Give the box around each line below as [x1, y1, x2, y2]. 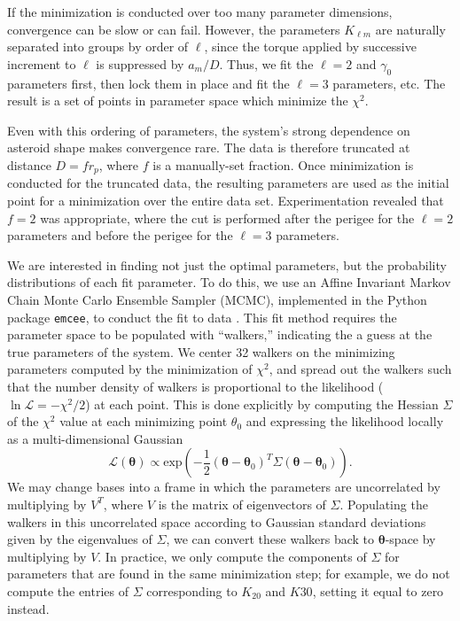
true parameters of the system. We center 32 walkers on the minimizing [7, 342, 395, 361]
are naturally [375, 19, 446, 38]
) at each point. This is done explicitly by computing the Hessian [85, 394, 439, 413]
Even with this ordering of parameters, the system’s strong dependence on [7, 120, 410, 139]
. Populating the [339, 494, 428, 513]
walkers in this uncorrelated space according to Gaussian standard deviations [7, 512, 426, 531]
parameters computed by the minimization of [7, 360, 253, 378]
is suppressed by [96, 54, 184, 73]
